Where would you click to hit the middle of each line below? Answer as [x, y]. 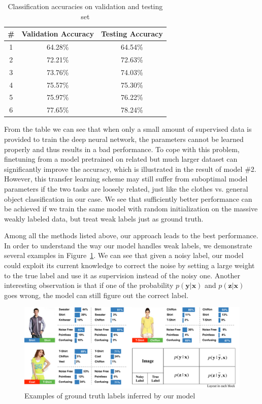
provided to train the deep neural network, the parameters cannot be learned [124, 139]
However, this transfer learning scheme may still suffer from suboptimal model [126, 179]
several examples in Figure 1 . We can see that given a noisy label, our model [124, 255]
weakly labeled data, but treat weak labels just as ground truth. [104, 218]
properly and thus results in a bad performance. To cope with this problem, [122, 149]
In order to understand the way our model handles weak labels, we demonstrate [128, 245]
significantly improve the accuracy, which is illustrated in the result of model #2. [130, 169]
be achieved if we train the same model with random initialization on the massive [131, 209]
